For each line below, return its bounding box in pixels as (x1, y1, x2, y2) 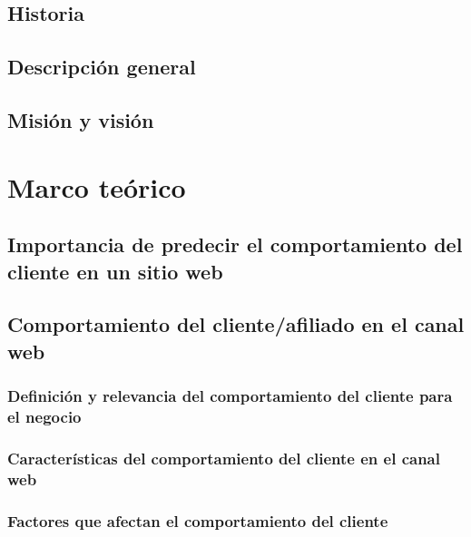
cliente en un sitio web (7, 257, 223, 285)
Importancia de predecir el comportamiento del (7, 230, 463, 259)
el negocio (7, 405, 82, 427)
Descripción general (7, 53, 196, 81)
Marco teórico (7, 168, 186, 205)
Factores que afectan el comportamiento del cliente (7, 509, 388, 532)
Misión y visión (7, 105, 154, 133)
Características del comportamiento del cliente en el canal (7, 446, 440, 469)
